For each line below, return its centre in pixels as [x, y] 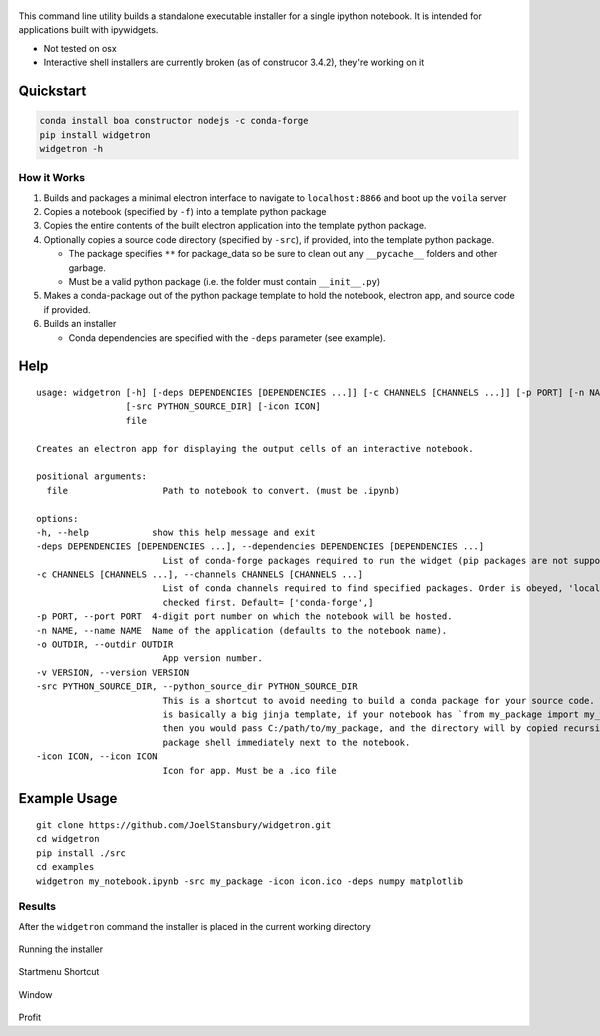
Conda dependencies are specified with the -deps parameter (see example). [227, 337]
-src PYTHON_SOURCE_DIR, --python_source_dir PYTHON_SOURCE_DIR [197, 686]
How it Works [51, 178]
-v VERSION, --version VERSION [113, 672]
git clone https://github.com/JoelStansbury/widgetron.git [184, 824]
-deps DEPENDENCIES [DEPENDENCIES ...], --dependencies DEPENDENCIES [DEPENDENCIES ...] [260, 546]
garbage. [87, 267]
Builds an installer [80, 324]
